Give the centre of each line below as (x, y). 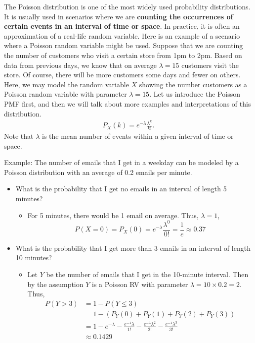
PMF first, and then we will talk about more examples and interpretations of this (127, 103)
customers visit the (210, 65)
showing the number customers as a (193, 84)
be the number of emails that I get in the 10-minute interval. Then (147, 274)
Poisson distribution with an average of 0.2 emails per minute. (98, 172)
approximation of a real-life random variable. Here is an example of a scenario (122, 35)
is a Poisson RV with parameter (140, 284)
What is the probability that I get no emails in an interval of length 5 (121, 189)
